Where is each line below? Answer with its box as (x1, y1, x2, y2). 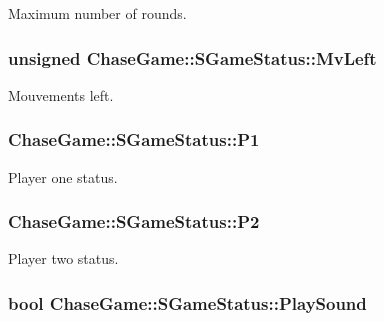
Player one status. (8, 166, 118, 187)
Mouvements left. (8, 84, 114, 105)
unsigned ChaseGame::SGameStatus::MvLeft (8, 45, 377, 70)
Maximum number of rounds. (8, 3, 187, 23)
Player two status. (8, 248, 119, 269)
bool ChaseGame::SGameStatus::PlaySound (8, 290, 367, 315)
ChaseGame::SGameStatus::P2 (8, 209, 260, 234)
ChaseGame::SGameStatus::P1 (8, 127, 260, 152)
